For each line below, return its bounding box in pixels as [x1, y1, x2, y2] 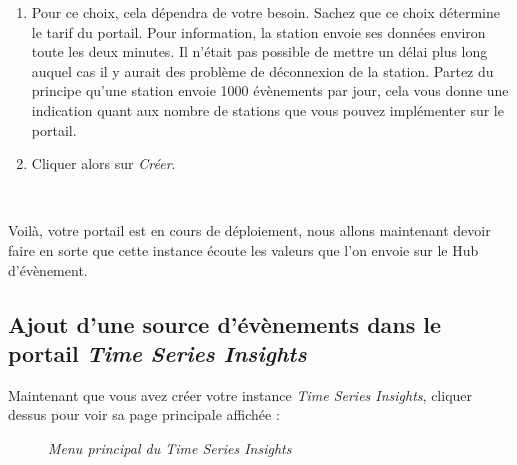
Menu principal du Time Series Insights [48, 437, 292, 458]
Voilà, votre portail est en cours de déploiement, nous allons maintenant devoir [8, 220, 491, 241]
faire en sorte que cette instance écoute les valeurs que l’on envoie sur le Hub [8, 239, 479, 260]
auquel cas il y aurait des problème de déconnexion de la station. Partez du [31, 60, 494, 81]
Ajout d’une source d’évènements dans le [8, 308, 442, 339]
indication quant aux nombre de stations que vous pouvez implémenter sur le [31, 99, 504, 120]
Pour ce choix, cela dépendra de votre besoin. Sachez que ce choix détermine [31, 2, 501, 22]
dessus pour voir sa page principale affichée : [8, 404, 280, 425]
